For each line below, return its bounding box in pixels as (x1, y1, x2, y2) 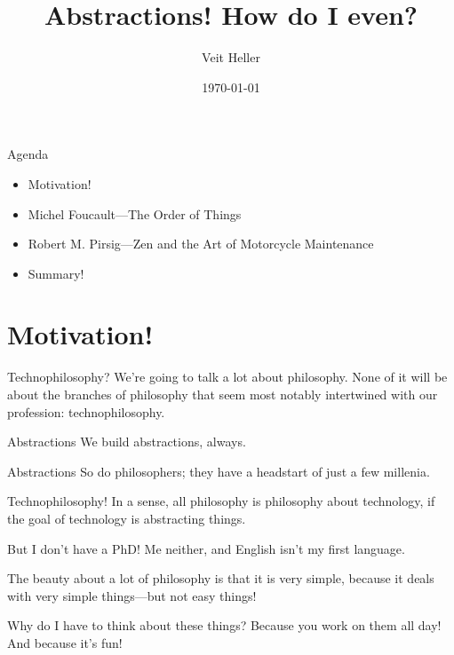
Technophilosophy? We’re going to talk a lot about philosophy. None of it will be (7, 367, 448, 386)
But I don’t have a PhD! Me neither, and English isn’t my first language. (7, 539, 405, 557)
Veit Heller (202, 48, 260, 67)
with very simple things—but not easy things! (7, 586, 257, 604)
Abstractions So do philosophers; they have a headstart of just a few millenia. (7, 462, 430, 480)
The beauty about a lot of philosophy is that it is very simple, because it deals (7, 569, 434, 588)
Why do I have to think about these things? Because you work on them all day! (7, 616, 442, 635)
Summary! (28, 264, 84, 282)
